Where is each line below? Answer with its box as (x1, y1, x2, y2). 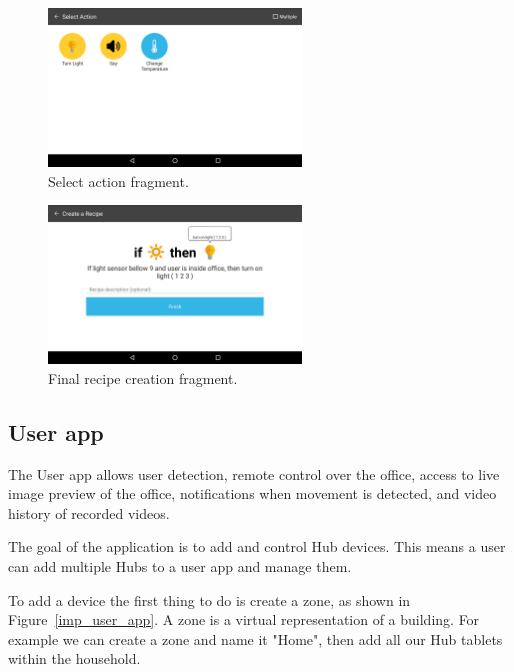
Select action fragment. (48, 170, 189, 191)
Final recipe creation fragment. (48, 367, 238, 388)
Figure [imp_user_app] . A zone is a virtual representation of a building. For (8, 609, 480, 630)
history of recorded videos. (8, 502, 170, 523)
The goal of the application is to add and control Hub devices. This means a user (8, 536, 506, 557)
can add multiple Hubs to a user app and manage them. (8, 555, 352, 576)
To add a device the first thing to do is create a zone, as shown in (8, 589, 411, 610)
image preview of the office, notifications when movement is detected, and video (8, 483, 497, 504)
